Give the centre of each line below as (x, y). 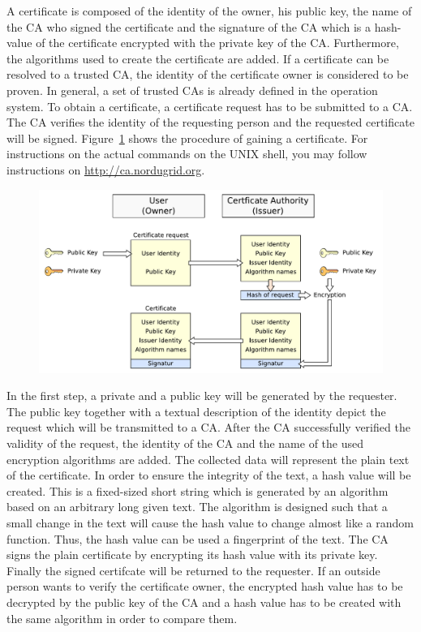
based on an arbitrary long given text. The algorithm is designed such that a (197, 507)
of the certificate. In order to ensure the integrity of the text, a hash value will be (209, 475)
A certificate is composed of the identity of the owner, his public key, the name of (209, 11)
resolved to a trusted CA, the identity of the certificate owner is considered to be (208, 74)
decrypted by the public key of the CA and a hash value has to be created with (204, 602)
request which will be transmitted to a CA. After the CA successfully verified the (208, 427)
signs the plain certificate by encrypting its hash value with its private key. (192, 555)
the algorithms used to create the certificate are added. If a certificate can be (198, 58)
